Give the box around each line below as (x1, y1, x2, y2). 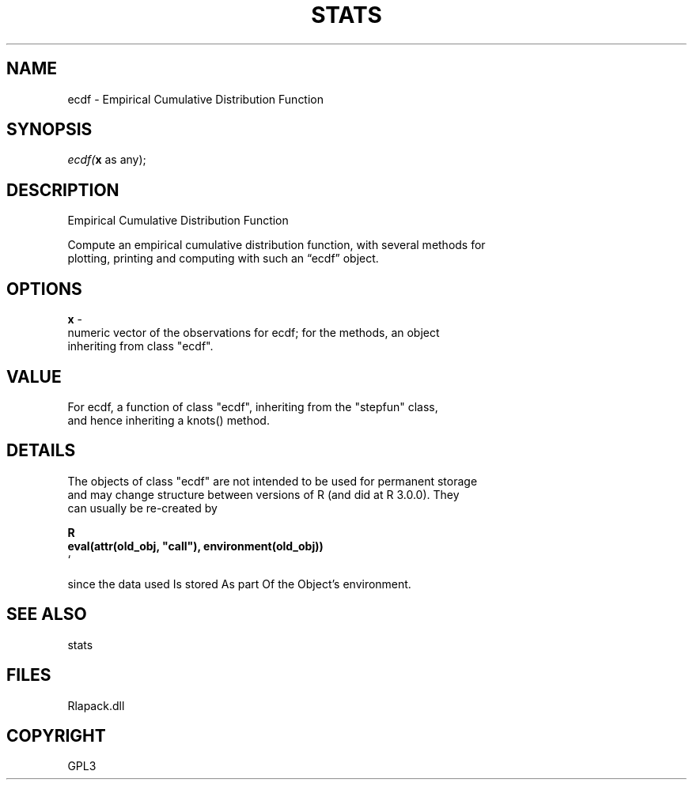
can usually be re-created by (67, 501, 218, 515)
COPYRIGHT (6, 725, 106, 746)
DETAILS (6, 440, 76, 461)
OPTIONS (6, 278, 82, 299)
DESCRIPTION (6, 179, 119, 200)
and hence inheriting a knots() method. (67, 413, 270, 427)
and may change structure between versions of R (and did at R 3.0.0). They (67, 487, 460, 501)
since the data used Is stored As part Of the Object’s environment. (67, 576, 411, 591)
